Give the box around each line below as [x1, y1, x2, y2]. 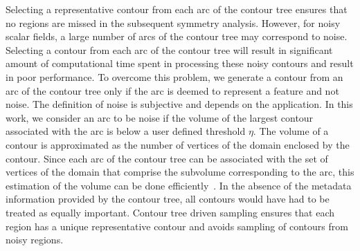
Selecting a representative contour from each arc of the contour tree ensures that [6, 2, 348, 16]
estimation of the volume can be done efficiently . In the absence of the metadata [6, 178, 352, 192]
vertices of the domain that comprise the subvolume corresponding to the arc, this [6, 165, 354, 179]
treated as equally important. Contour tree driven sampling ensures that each [6, 205, 334, 219]
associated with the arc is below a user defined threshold [6, 124, 246, 138]
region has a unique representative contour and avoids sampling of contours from [6, 219, 348, 233]
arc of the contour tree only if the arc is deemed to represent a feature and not [6, 83, 339, 97]
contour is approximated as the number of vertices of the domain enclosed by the [6, 137, 350, 151]
